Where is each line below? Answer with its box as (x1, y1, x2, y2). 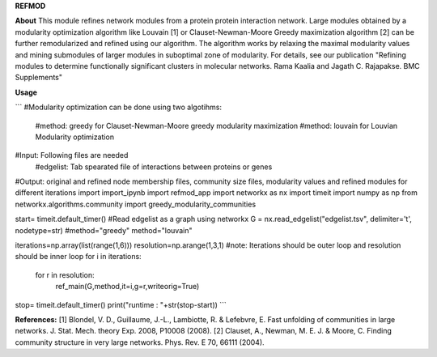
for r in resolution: (35, 270, 95, 279)
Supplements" (15, 73, 63, 83)
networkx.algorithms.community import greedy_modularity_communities (15, 199, 257, 209)
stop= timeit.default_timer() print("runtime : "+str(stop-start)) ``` (15, 300, 227, 309)
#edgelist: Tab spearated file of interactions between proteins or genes (35, 162, 273, 172)
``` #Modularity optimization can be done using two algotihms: (15, 102, 223, 113)
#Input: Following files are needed (15, 151, 129, 160)
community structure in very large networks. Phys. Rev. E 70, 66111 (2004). (15, 337, 265, 347)
